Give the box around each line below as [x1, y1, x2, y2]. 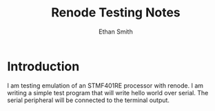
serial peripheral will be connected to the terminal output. [7, 96, 170, 104]
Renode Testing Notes [51, 5, 181, 21]
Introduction [7, 58, 80, 74]
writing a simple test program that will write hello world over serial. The [7, 88, 209, 97]
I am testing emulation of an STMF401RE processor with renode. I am [7, 81, 204, 90]
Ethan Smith [99, 27, 133, 36]
